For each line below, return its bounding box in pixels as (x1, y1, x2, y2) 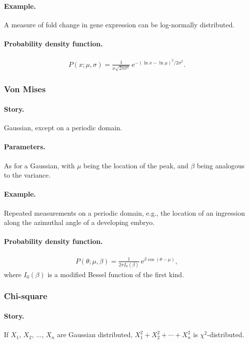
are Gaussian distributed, (57, 329, 133, 340)
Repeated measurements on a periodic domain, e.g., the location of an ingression (4, 207, 245, 218)
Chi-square (4, 290, 47, 302)
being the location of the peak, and (83, 160, 188, 170)
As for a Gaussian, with (4, 160, 75, 170)
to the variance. (4, 170, 51, 180)
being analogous (197, 160, 245, 170)
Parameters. (4, 141, 45, 152)
